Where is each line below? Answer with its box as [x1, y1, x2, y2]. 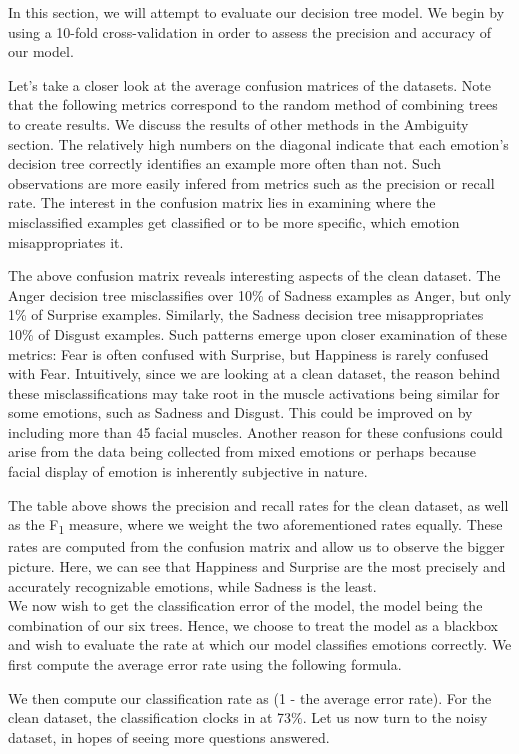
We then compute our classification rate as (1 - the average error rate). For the [8, 687, 492, 708]
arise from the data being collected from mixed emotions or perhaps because [8, 441, 476, 462]
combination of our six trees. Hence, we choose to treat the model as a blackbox [8, 614, 498, 635]
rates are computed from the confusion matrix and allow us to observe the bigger [8, 536, 505, 557]
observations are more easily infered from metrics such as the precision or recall [8, 172, 495, 193]
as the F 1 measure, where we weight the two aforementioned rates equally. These [8, 514, 503, 538]
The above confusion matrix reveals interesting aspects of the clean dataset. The [8, 265, 501, 286]
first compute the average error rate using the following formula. [8, 653, 402, 674]
